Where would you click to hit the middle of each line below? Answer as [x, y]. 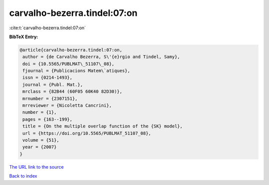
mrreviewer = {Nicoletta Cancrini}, [67, 106]
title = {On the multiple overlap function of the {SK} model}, [103, 126]
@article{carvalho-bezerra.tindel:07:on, [71, 50]
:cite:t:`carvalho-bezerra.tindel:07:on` [48, 28]
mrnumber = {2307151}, [50, 98]
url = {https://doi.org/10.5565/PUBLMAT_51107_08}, [87, 133]
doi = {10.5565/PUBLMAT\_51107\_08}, [68, 64]
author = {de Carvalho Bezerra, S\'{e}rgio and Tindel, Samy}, [101, 57]
